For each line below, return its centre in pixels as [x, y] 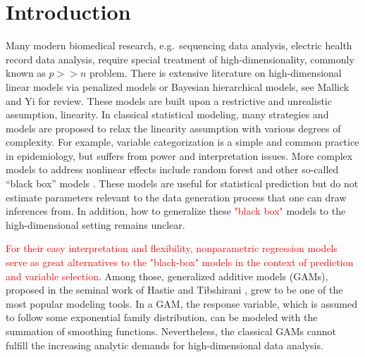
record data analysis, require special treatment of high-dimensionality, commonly [180, 59]
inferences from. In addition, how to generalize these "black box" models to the [176, 211]
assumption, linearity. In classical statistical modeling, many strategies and [167, 114]
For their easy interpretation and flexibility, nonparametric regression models [172, 248]
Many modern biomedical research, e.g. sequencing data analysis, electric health [179, 45]
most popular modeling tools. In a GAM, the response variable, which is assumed [181, 303]
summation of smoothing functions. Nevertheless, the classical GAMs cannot [171, 331]
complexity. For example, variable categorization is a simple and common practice [182, 142]
